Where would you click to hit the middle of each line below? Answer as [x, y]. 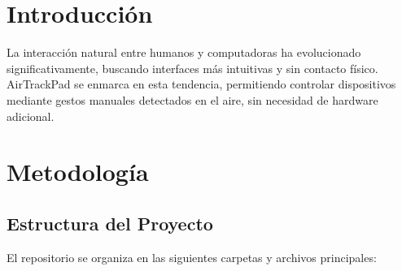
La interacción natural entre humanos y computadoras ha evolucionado [184, 52]
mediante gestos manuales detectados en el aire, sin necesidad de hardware [192, 99]
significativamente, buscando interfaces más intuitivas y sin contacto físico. [192, 68]
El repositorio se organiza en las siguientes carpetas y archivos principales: [192, 257]
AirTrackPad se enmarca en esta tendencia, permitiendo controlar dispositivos [201, 84]
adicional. [31, 116]
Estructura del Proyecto [110, 223]
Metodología [78, 172]
